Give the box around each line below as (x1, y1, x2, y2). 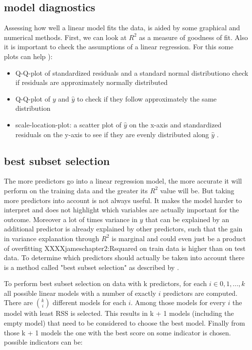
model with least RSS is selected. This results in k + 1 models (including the (4, 308, 234, 318)
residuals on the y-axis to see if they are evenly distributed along (15, 129, 209, 139)
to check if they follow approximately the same (77, 93, 217, 103)
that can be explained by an (145, 214, 230, 224)
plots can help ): (4, 51, 53, 61)
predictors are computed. (163, 288, 238, 298)
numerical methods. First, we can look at (4, 32, 127, 42)
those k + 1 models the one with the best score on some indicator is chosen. (4, 327, 231, 337)
